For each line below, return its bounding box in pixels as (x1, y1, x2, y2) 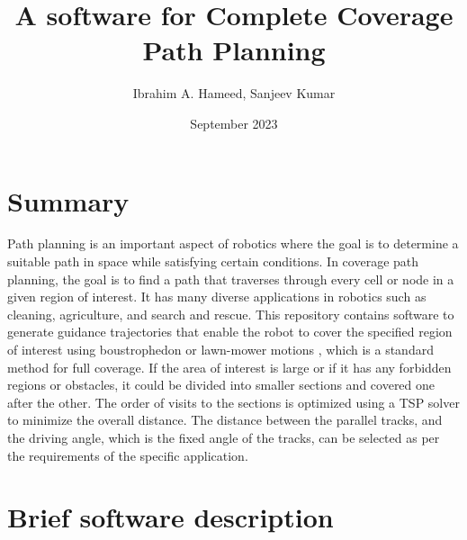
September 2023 (190, 113, 278, 132)
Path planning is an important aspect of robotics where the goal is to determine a (7, 234, 459, 253)
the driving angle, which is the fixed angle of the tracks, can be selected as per (7, 427, 440, 446)
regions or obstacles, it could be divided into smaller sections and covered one (7, 375, 436, 394)
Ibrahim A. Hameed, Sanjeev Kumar (132, 84, 336, 103)
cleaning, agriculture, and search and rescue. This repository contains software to (7, 304, 454, 323)
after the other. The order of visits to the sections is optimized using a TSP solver (7, 392, 460, 411)
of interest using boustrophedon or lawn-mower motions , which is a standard (7, 340, 434, 358)
